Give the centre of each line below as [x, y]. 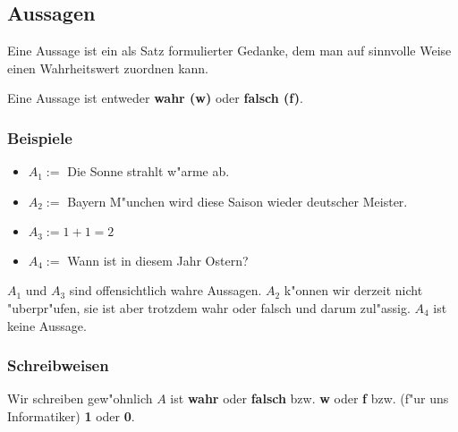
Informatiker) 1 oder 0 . [71, 416]
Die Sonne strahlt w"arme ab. [148, 171]
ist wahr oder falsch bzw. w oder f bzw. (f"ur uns [310, 398]
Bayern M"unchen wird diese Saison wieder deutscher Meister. [237, 201]
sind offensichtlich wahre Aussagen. [165, 290]
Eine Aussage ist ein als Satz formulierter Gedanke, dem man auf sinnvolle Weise [229, 51]
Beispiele [40, 137]
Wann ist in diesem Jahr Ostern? [158, 260]
